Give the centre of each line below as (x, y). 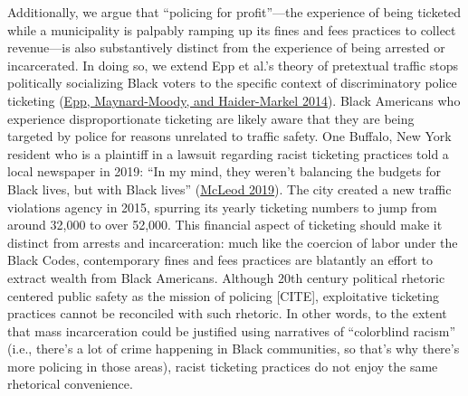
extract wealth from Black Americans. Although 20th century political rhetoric (226, 277)
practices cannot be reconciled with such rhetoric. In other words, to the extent (227, 313)
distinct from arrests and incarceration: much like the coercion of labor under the (233, 242)
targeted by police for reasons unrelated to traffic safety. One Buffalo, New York (229, 136)
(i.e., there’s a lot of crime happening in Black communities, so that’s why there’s (234, 349)
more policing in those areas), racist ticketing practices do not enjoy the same (223, 366)
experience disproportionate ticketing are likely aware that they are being (211, 118)
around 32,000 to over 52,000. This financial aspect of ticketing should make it (225, 225)
